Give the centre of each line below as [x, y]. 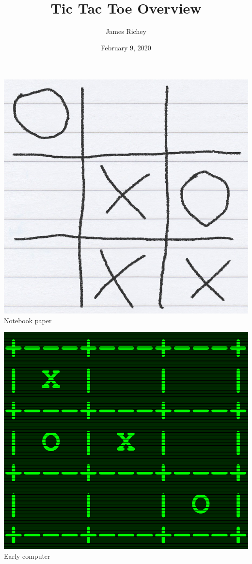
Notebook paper [28, 320]
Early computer [27, 556]
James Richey [126, 31]
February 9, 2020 [126, 47]
